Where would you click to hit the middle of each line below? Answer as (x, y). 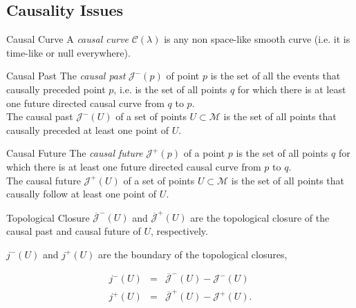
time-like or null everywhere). (68, 52)
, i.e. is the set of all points (170, 89)
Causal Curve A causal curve (68, 39)
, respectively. (179, 231)
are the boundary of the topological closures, (193, 254)
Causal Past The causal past (66, 76)
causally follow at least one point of (82, 194)
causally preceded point (56, 89)
